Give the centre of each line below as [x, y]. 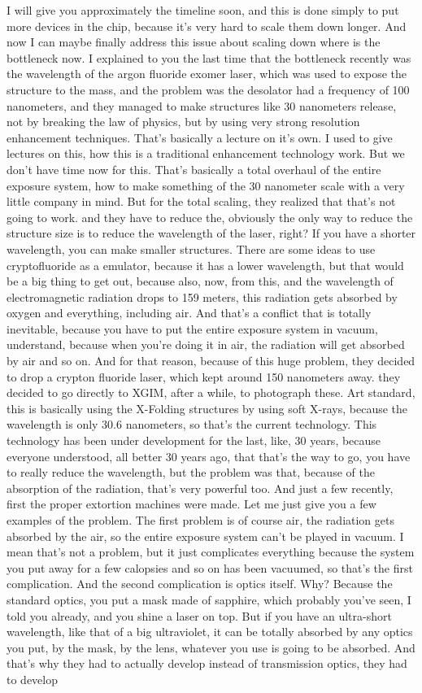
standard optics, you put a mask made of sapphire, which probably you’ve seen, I [209, 599]
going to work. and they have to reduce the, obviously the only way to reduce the [210, 217]
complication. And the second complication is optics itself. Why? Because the [200, 584]
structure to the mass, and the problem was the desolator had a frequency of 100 [208, 89]
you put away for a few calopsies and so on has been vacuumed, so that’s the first [210, 567]
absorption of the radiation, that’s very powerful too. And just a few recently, [200, 488]
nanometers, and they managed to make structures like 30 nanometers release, [202, 105]
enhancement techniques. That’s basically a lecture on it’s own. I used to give [200, 137]
